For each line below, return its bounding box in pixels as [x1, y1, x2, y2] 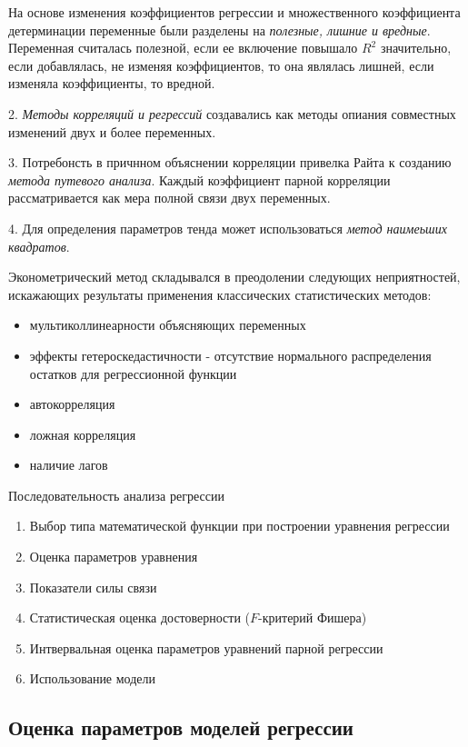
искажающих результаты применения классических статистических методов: [8, 284, 432, 304]
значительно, [380, 38, 452, 57]
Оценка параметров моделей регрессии [8, 713, 353, 742]
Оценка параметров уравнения [29, 547, 198, 566]
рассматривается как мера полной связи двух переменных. [8, 188, 331, 207]
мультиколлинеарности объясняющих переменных [29, 315, 306, 334]
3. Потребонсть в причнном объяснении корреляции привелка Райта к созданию [8, 153, 452, 172]
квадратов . [8, 236, 70, 255]
